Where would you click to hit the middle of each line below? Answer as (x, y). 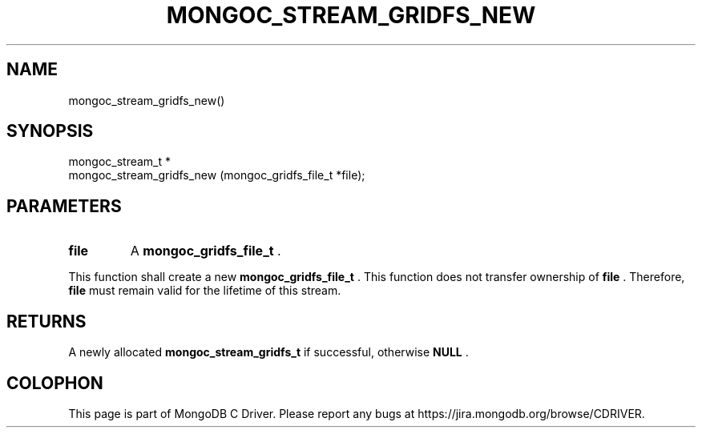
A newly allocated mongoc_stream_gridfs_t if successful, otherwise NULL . (268, 352)
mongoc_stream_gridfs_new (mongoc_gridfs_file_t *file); (217, 175)
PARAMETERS (64, 206)
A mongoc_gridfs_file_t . (206, 251)
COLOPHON (55, 383)
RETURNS (46, 321)
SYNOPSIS (50, 131)
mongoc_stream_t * (120, 162)
